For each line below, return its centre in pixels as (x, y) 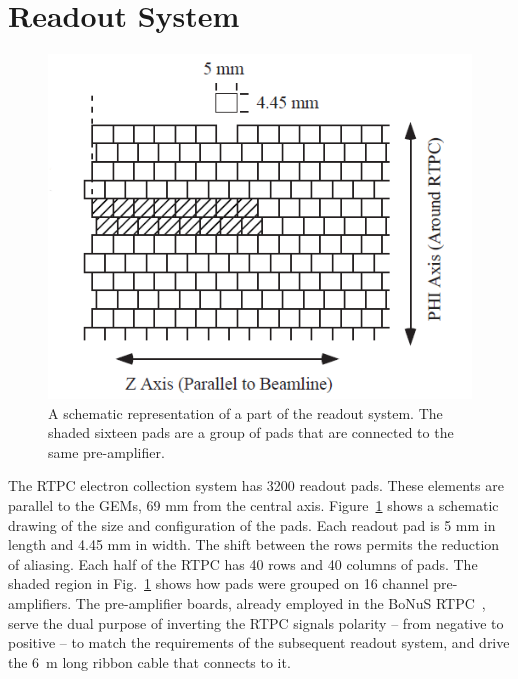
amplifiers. (40, 603)
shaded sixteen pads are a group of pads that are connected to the (251, 432)
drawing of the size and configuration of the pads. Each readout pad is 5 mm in (252, 524)
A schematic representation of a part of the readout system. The (245, 412)
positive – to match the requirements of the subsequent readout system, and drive (259, 642)
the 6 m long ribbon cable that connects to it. (149, 661)
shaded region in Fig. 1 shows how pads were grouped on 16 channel (218, 583)
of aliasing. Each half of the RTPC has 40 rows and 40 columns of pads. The (243, 563)
